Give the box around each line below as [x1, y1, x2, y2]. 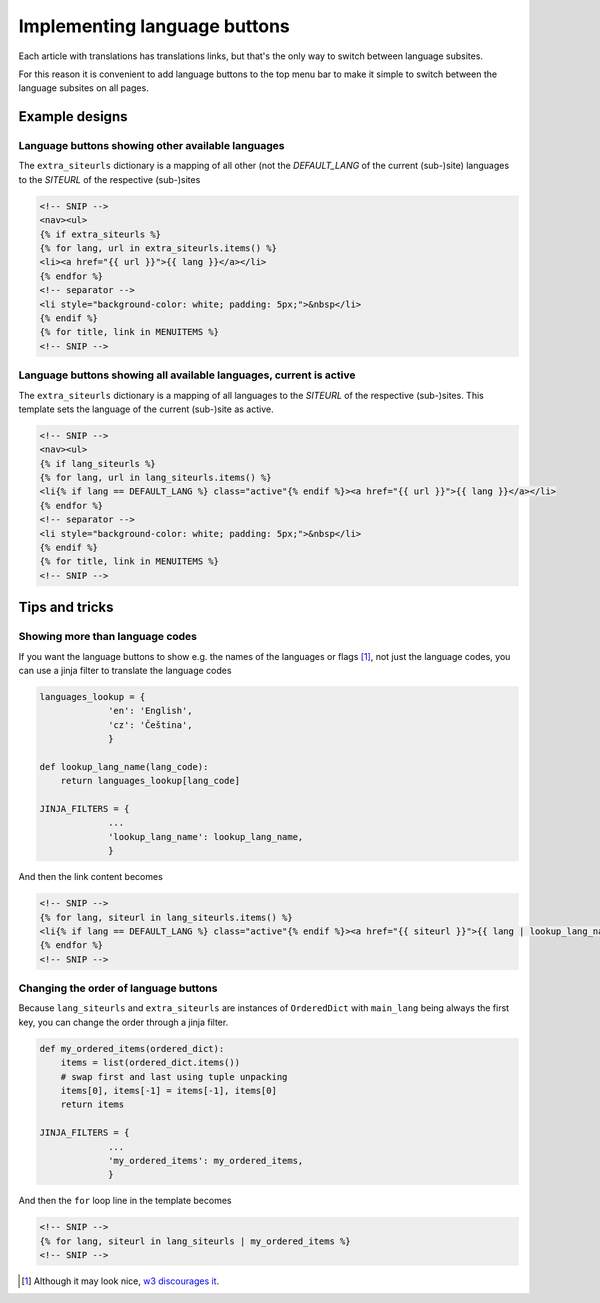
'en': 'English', [108, 705, 194, 717]
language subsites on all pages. [18, 82, 149, 94]
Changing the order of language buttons [18, 981, 218, 995]
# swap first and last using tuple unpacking [60, 1071, 288, 1082]
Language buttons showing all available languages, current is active [18, 368, 356, 382]
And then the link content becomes [18, 871, 164, 883]
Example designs [18, 108, 128, 125]
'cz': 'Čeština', [108, 719, 194, 730]
